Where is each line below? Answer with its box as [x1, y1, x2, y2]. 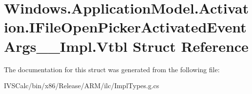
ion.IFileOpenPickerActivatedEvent [4, 17, 247, 37]
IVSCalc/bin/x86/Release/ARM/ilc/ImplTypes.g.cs [4, 80, 159, 91]
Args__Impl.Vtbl [4, 36, 128, 56]
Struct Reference [133, 36, 249, 56]
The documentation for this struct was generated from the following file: [4, 64, 220, 74]
